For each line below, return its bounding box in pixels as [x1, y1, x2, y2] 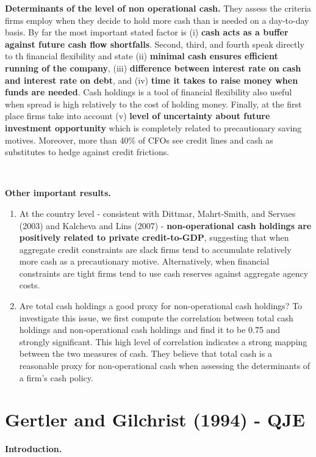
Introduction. [5, 442, 62, 455]
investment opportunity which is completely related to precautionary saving [5, 121, 302, 134]
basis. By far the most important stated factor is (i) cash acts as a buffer [5, 26, 289, 38]
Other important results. [5, 186, 111, 199]
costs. [19, 279, 40, 291]
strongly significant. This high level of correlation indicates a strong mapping [19, 335, 307, 348]
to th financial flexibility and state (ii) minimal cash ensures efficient [5, 49, 278, 62]
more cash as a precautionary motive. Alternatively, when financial [19, 255, 270, 268]
